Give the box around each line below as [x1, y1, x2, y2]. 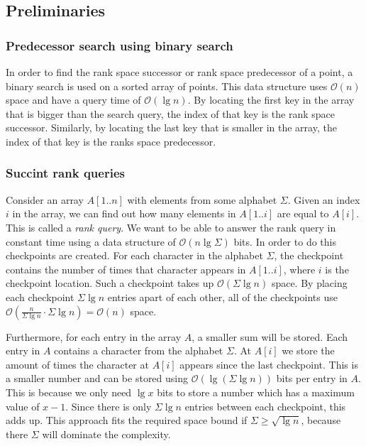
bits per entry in [276, 371, 348, 386]
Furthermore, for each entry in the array [6, 329, 182, 344]
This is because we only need [6, 384, 132, 399]
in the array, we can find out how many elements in [12, 206, 236, 221]
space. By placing [271, 276, 348, 290]
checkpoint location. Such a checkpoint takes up [6, 276, 214, 290]
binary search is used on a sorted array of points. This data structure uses [6, 78, 328, 93]
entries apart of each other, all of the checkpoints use [107, 289, 338, 304]
